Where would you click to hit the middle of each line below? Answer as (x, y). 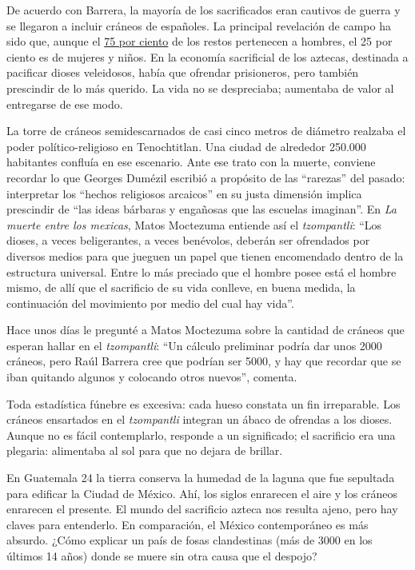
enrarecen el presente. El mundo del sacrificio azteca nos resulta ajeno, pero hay (202, 509)
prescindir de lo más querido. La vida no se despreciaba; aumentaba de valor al (200, 88)
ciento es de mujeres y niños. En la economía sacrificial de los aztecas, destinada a (207, 56)
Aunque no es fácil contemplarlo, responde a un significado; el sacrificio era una (201, 434)
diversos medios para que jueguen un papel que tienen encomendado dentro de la (205, 255)
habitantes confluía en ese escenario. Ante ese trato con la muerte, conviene (191, 162)
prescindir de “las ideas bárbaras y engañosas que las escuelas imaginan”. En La (202, 209)
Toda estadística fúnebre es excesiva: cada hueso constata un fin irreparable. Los (204, 403)
